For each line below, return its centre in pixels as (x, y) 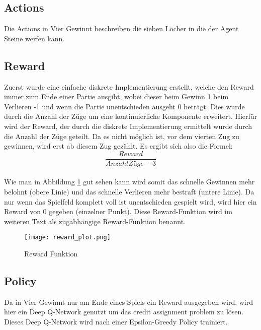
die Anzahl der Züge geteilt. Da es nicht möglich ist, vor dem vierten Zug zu (122, 136)
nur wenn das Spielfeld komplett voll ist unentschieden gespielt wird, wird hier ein (130, 201)
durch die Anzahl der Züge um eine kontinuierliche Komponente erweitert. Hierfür (131, 116)
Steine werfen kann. (34, 38)
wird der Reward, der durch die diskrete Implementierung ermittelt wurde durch (128, 126)
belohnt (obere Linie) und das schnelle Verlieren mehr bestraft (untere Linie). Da (129, 191)
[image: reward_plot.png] (67, 238)
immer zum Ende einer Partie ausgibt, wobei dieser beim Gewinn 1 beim (116, 96)
